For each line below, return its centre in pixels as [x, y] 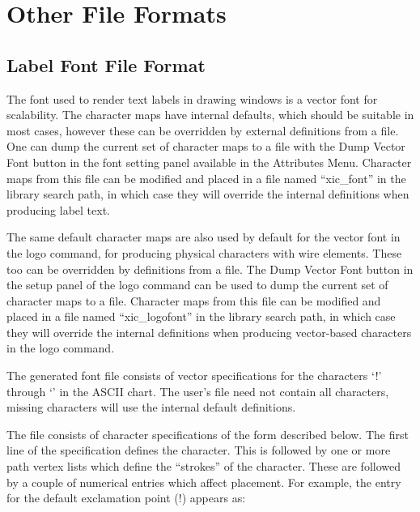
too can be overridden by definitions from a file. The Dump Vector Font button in [210, 269]
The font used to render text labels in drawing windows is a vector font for [192, 98]
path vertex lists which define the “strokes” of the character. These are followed [204, 466]
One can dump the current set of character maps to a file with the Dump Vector [206, 146]
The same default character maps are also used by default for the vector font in [204, 237]
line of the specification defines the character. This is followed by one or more [199, 450]
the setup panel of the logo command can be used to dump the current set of [197, 285]
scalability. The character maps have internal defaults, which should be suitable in [210, 115]
